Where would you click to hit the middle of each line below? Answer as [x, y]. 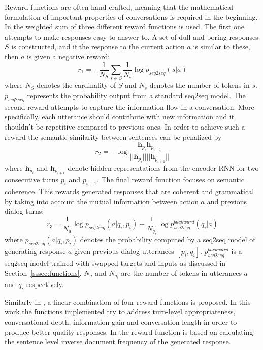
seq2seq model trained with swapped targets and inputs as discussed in [115, 263]
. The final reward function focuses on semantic [170, 180]
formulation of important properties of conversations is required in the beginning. [131, 17]
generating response [35, 251]
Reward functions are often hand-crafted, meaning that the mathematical [119, 7]
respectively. [45, 284]
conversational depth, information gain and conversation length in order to [121, 322]
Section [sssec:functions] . [43, 273]
